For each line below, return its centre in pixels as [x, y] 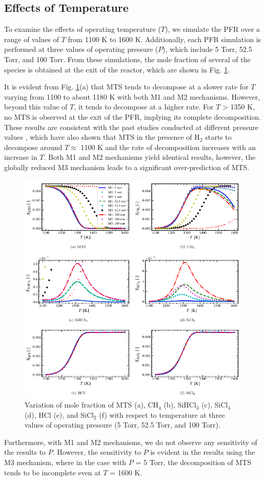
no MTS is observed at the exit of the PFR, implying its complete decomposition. [133, 116]
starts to [218, 137]
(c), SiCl [215, 405]
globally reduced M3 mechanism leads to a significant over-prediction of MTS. [127, 167]
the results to [25, 452]
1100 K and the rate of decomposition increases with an [168, 147]
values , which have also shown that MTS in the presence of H [102, 137]
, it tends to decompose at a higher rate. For [144, 107]
